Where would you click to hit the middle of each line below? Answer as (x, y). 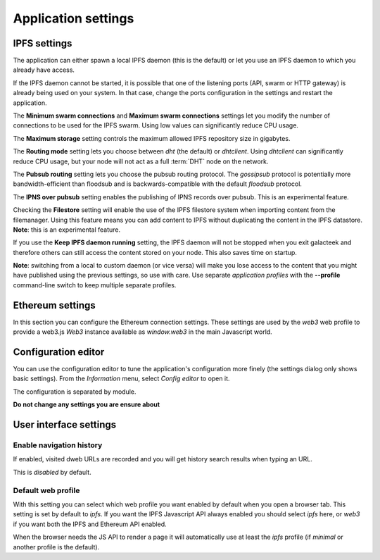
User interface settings (65, 425)
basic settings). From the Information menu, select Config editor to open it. (121, 379)
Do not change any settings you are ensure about (87, 404)
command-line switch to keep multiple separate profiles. (95, 285)
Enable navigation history (58, 445)
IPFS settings (43, 43)
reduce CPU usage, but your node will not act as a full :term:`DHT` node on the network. (141, 161)
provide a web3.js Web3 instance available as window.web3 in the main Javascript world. (142, 332)
